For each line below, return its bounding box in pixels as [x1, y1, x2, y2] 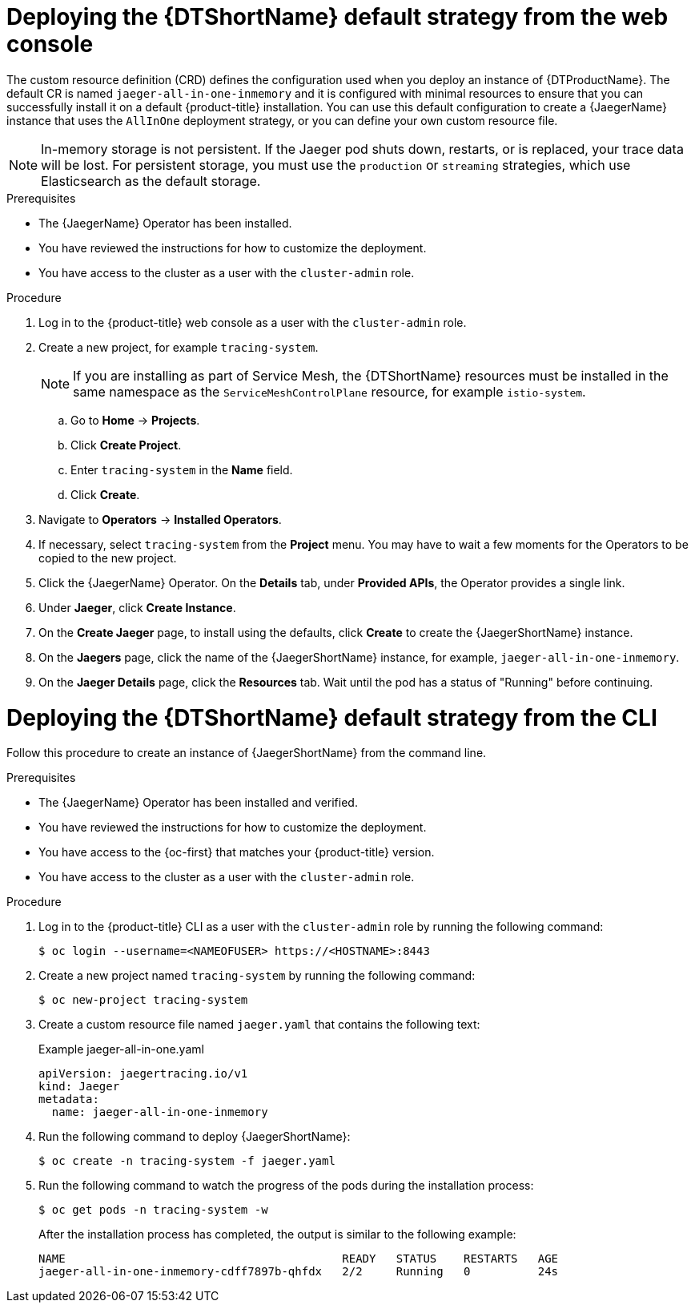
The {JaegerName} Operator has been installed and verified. [38, 795, 358, 810]
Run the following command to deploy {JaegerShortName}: [38, 1130, 351, 1144]
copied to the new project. [38, 550, 177, 565]
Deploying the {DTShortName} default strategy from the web [6, 3, 669, 30]
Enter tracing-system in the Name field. [70, 462, 293, 477]
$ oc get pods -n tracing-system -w [38, 1203, 268, 1217]
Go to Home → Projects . [70, 413, 200, 427]
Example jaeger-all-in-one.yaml [38, 1042, 204, 1057]
